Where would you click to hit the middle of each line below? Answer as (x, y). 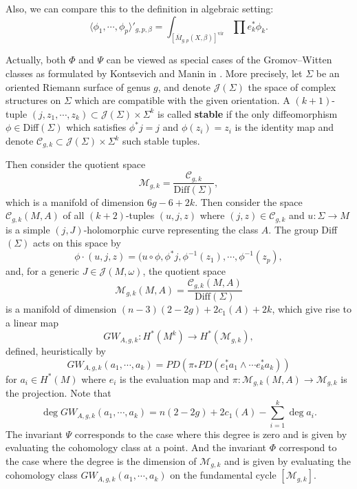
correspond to (308, 447)
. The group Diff (303, 229)
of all (74, 215)
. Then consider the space (249, 201)
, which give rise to (312, 309)
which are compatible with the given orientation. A (182, 100)
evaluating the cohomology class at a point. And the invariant (136, 447)
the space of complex (292, 86)
